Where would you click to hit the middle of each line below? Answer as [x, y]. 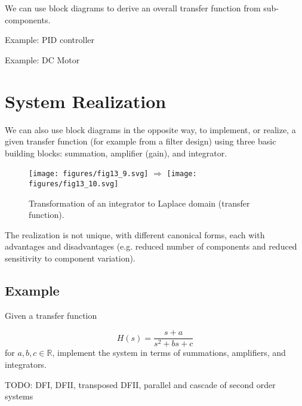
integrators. [26, 365]
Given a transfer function [51, 315]
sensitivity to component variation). [70, 258]
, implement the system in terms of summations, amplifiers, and [169, 353]
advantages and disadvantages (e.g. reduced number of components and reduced [151, 246]
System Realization [86, 101]
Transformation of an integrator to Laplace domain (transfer [139, 203]
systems [19, 396]
